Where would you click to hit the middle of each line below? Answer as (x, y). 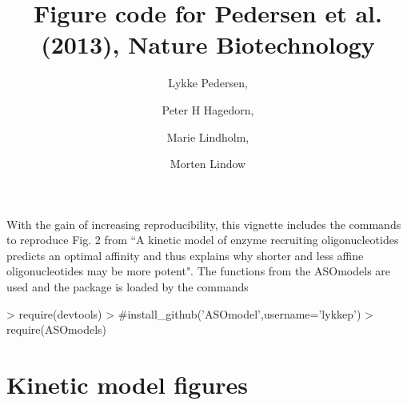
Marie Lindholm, (208, 136)
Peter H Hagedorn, (208, 109)
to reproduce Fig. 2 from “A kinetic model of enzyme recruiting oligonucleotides (203, 240)
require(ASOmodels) (57, 329)
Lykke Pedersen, (208, 83)
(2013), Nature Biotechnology (208, 44)
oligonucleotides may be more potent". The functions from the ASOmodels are (199, 271)
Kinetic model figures (128, 385)
